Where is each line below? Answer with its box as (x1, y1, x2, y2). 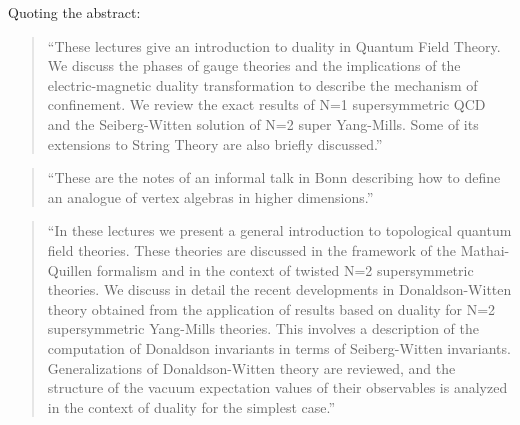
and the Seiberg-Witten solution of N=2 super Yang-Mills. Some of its (47, 113, 479, 134)
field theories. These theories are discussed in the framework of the (47, 239, 456, 260)
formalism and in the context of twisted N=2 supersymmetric (96, 259, 474, 280)
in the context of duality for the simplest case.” (47, 396, 336, 417)
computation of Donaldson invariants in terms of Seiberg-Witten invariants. (47, 337, 511, 358)
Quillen (47, 259, 93, 280)
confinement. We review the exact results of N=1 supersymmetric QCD (47, 94, 486, 115)
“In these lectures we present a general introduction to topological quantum (47, 220, 512, 241)
